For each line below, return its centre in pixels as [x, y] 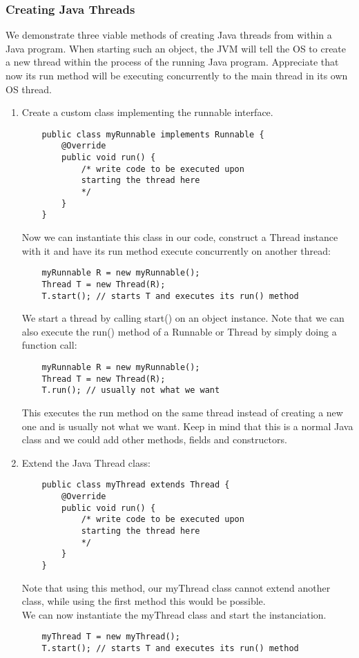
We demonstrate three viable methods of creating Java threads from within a [169, 35]
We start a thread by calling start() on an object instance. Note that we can [183, 318]
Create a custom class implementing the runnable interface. [147, 112]
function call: [49, 345]
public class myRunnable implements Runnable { [153, 134]
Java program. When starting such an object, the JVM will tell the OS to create [176, 48]
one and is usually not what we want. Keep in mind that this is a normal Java [187, 426]
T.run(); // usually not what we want [131, 390]
